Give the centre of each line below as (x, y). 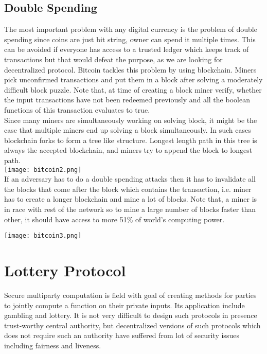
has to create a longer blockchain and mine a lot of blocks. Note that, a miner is (131, 199)
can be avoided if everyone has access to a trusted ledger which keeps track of (127, 49)
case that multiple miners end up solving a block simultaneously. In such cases (128, 130)
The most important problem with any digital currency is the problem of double (131, 29)
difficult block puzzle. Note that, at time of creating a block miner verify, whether (133, 89)
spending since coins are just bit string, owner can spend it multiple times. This (130, 39)
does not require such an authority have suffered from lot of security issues (122, 335)
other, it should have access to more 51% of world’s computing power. (114, 219)
